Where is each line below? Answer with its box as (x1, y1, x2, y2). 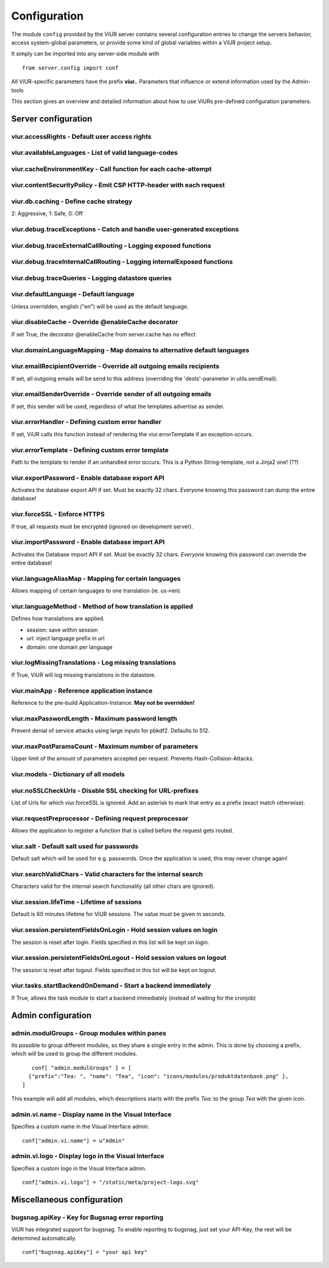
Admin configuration (11, 1010, 91, 1020)
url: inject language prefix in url (26, 635, 105, 642)
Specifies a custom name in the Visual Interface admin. (11, 1123, 150, 1130)
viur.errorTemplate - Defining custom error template (11, 445, 169, 454)
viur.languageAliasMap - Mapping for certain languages (11, 574, 181, 583)
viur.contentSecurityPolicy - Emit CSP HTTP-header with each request (11, 181, 225, 189)
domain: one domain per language (26, 643, 113, 650)
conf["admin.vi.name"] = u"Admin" (22, 1137, 125, 1144)
